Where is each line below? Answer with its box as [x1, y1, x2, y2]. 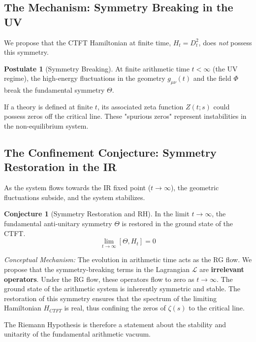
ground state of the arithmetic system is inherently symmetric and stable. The [4, 283, 241, 294]
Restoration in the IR [4, 159, 117, 174]
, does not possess [198, 37, 252, 47]
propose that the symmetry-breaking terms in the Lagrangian [4, 264, 190, 274]
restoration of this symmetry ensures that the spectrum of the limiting [4, 293, 217, 303]
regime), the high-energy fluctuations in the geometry [4, 73, 165, 83]
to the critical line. [189, 303, 245, 313]
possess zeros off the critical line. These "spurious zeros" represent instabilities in [4, 111, 247, 121]
